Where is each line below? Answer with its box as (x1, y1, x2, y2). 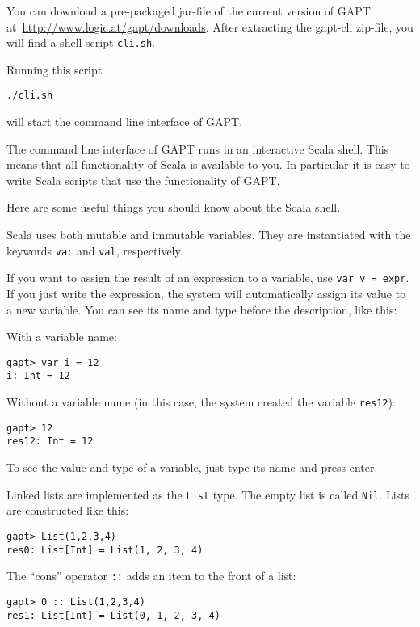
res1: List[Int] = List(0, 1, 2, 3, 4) (6, 609, 220, 621)
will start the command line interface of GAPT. (6, 113, 243, 130)
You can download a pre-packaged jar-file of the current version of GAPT (6, 2, 371, 19)
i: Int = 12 (6, 370, 70, 382)
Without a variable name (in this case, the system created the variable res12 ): (6, 393, 396, 410)
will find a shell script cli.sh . (6, 34, 155, 51)
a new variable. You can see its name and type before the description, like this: (6, 301, 397, 318)
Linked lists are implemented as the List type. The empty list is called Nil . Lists (6, 486, 410, 503)
